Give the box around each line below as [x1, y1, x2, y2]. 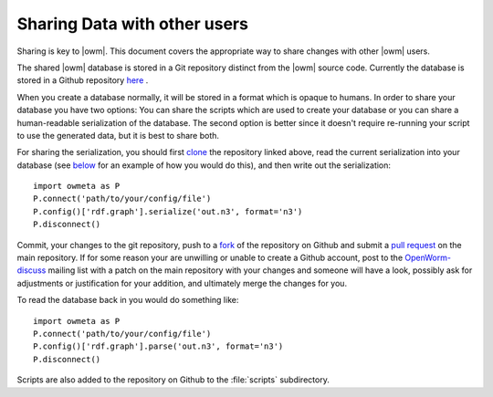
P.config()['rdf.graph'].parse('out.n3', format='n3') [33, 341, 284, 351]
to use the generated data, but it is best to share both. [16, 130, 219, 141]
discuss [16, 265, 47, 276]
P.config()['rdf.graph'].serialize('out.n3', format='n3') [33, 206, 303, 216]
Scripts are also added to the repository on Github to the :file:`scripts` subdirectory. [16, 374, 330, 385]
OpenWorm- [404, 252, 452, 264]
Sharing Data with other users [16, 14, 248, 34]
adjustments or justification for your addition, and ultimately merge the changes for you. [16, 277, 347, 288]
